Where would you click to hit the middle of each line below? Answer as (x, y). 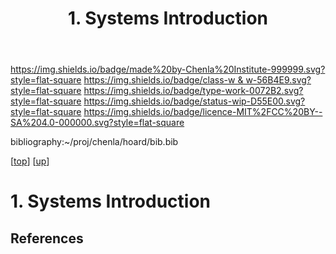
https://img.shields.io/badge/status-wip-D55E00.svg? (194, 101)
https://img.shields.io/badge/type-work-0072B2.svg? (193, 91)
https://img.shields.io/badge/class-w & (163, 80)
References (47, 238)
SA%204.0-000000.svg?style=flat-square (97, 123)
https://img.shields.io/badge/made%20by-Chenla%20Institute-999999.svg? (168, 69)
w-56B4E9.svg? (278, 80)
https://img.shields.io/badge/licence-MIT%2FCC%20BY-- (203, 112)
